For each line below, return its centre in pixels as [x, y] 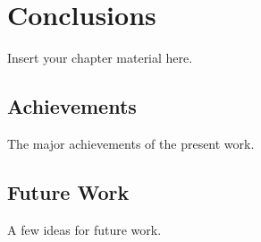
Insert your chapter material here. [100, 58]
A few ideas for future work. [84, 229]
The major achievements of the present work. [131, 143]
